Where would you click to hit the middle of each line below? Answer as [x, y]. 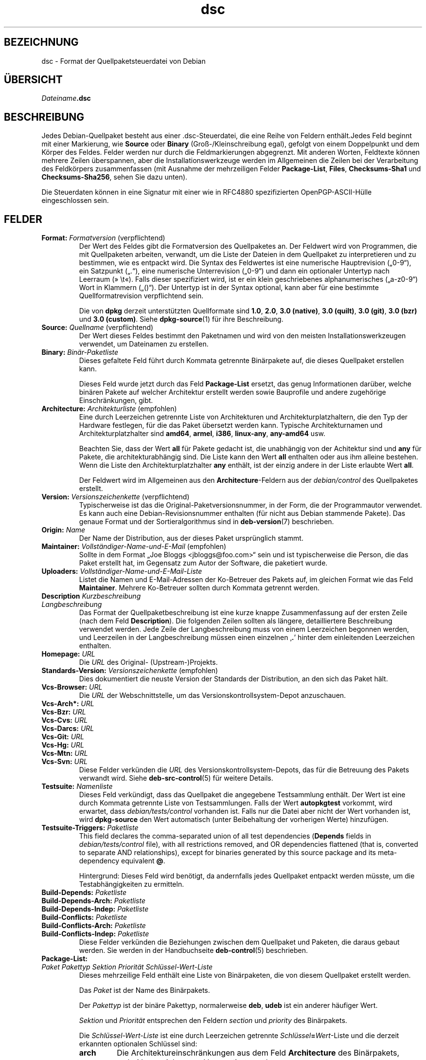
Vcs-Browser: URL [72, 687]
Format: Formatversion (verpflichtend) [103, 238]
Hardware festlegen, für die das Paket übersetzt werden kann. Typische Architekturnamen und [231, 425]
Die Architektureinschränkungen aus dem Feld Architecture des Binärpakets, [258, 1053]
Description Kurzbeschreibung [91, 596]
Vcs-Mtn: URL [65, 753]
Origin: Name [63, 530]
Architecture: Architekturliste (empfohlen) [109, 409]
